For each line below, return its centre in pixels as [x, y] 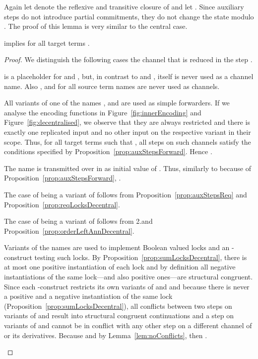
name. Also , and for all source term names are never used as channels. [112, 86]
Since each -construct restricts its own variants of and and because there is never [127, 286]
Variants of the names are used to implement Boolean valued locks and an [117, 247]
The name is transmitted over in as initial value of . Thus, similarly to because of [128, 168]
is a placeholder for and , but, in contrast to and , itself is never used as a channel [129, 76]
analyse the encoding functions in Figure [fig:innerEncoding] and [103, 112]
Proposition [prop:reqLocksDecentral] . [62, 204]
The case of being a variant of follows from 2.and [78, 221]
